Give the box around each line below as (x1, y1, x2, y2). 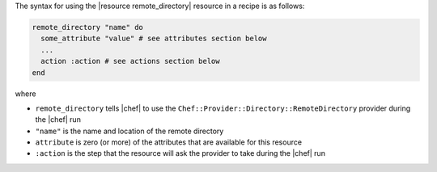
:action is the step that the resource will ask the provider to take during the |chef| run (35, 149, 325, 158)
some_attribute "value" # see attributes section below (40, 34, 267, 44)
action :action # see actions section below (40, 57, 220, 66)
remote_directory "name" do (32, 23, 143, 31)
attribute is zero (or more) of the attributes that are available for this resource (35, 137, 303, 147)
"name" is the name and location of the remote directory (35, 126, 224, 136)
